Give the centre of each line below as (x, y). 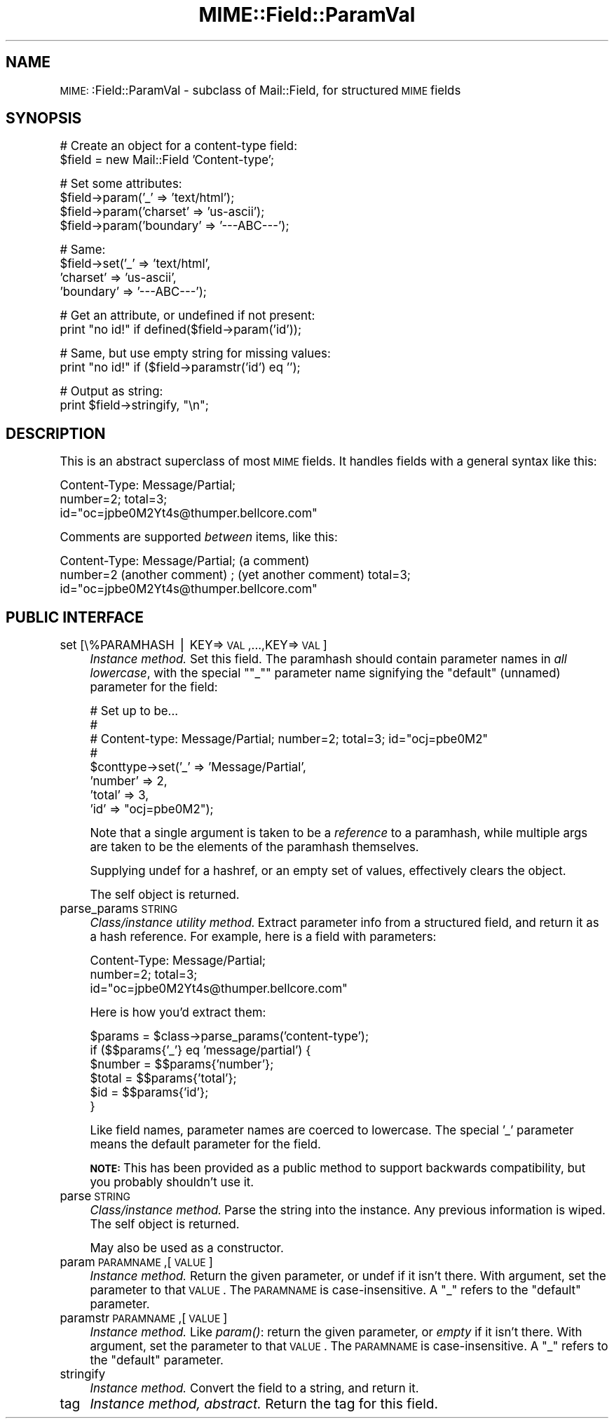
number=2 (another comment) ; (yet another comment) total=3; (235, 575)
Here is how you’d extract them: (178, 1013)
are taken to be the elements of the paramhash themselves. (254, 847)
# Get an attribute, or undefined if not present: (187, 316)
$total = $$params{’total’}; (163, 1079)
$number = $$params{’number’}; (182, 1065)
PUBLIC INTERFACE (75, 617)
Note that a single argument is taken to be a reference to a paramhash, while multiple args (339, 833)
